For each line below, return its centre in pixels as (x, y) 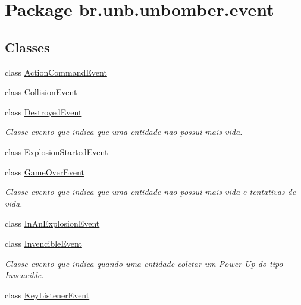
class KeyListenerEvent (47, 295)
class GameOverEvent (45, 172)
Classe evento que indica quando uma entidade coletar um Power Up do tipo (144, 263)
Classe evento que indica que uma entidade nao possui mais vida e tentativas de (150, 192)
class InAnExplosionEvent (52, 223)
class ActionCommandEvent (56, 72)
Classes (27, 47)
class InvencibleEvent (43, 243)
